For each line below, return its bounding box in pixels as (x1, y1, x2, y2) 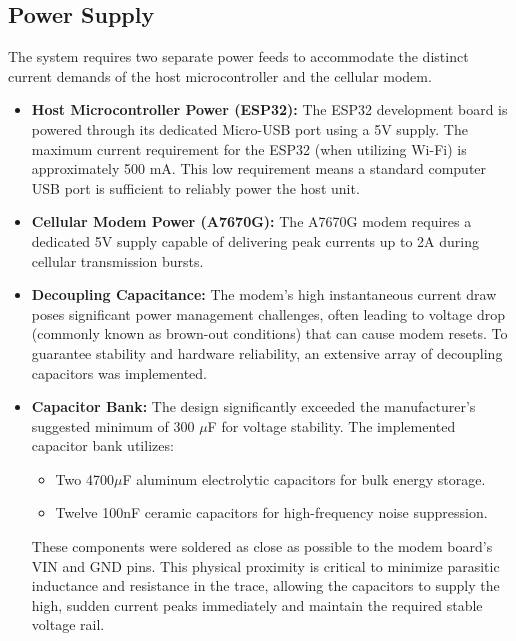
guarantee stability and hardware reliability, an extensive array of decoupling (31, 342, 503, 363)
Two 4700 (55, 468, 114, 489)
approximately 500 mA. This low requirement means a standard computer (31, 158, 487, 179)
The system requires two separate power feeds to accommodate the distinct (8, 46, 469, 67)
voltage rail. (31, 614, 105, 635)
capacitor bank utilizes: (31, 435, 174, 456)
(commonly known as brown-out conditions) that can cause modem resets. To (31, 323, 508, 344)
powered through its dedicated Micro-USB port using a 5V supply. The (31, 118, 468, 139)
